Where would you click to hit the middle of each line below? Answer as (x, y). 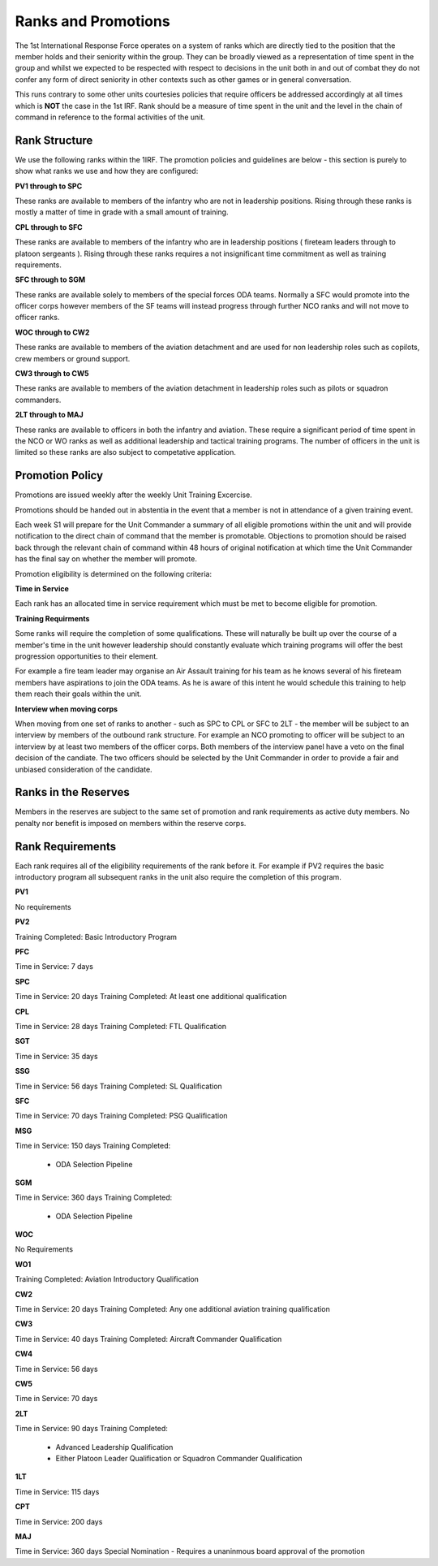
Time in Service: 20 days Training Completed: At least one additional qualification (151, 997)
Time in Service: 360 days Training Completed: (94, 1197)
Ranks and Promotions (92, 21)
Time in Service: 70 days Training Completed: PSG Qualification (121, 1116)
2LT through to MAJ (49, 415)
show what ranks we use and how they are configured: (107, 171)
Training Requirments (52, 618)
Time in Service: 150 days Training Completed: (93, 1146)
